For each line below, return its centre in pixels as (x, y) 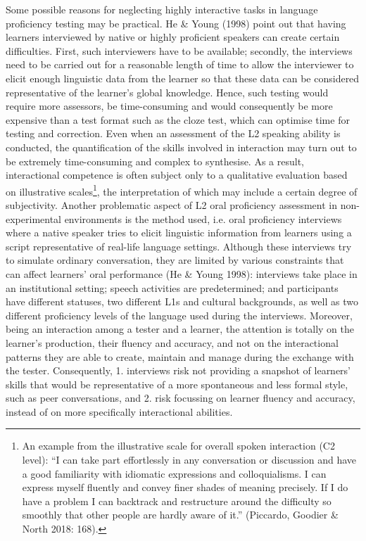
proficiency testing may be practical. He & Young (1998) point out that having (176, 23)
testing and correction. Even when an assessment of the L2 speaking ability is (173, 133)
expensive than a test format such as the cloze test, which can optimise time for (178, 119)
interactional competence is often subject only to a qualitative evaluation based (177, 175)
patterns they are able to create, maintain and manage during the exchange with (180, 356)
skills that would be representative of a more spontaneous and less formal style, (177, 384)
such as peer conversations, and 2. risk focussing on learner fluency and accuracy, (181, 398)
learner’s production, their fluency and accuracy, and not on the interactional (172, 342)
